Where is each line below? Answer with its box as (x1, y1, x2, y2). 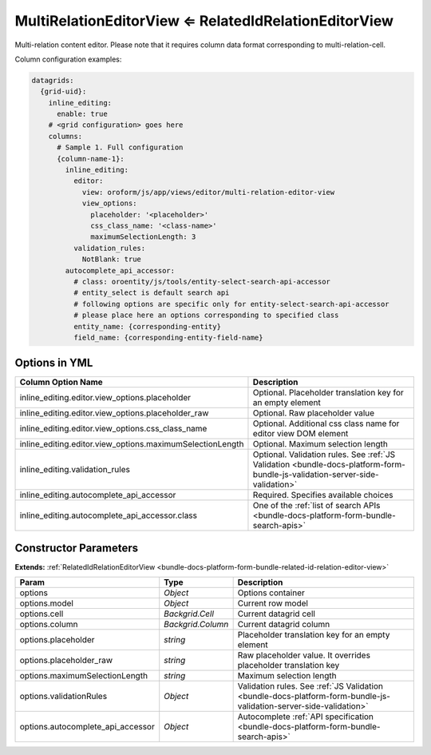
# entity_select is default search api (73, 288, 230, 297)
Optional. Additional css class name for (252, 418, 400, 429)
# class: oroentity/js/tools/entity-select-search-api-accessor (73, 276, 331, 286)
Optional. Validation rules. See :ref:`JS (252, 449, 396, 460)
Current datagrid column (237, 619, 330, 630)
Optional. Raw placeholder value (252, 407, 375, 419)
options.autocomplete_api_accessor (19, 721, 155, 733)
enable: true (57, 109, 108, 119)
